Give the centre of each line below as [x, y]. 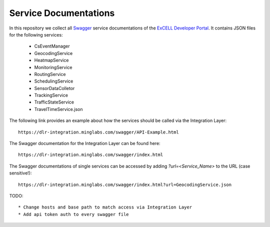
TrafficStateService [54, 102]
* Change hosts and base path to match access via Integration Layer [105, 207]
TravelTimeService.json [58, 109]
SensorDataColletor [54, 88]
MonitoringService [53, 67]
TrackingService [51, 95]
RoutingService [50, 74]
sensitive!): [20, 173]
